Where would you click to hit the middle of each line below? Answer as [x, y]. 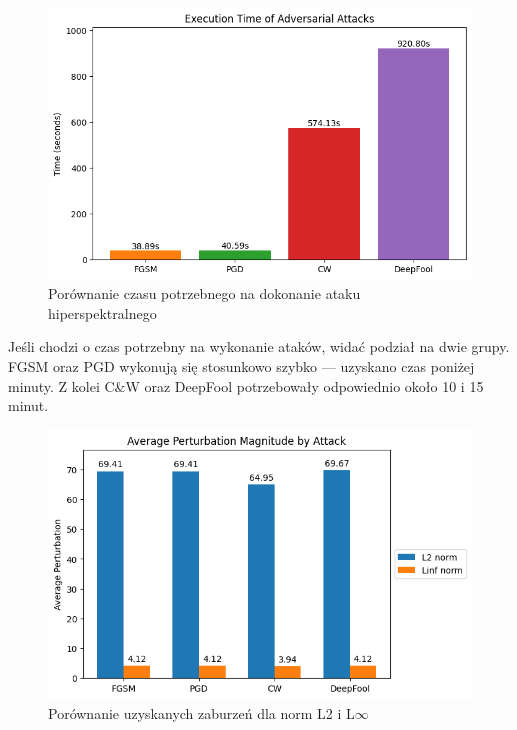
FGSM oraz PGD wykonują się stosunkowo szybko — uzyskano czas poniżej [241, 366]
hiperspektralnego [102, 312]
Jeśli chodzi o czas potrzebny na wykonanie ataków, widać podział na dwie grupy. [259, 346]
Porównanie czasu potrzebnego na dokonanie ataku [204, 293]
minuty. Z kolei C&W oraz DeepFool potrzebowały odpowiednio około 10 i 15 [246, 385]
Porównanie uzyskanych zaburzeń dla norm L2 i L [201, 712]
